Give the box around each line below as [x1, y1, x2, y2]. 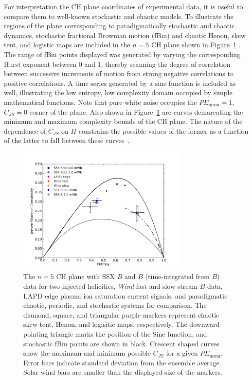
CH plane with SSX [56, 271, 115, 281]
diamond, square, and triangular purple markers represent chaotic [23, 309, 219, 320]
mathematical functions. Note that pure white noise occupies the [4, 97, 197, 107]
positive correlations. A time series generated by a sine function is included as [4, 78, 236, 88]
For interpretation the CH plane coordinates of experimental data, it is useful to [4, 1, 243, 11]
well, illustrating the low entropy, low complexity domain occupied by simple [4, 87, 233, 98]
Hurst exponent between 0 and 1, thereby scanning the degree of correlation [4, 59, 231, 69]
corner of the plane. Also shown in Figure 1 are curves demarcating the [29, 106, 243, 117]
